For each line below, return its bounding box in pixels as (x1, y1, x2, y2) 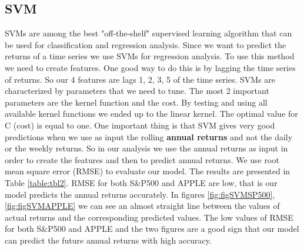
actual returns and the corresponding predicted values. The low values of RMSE (5, 211, 293, 223)
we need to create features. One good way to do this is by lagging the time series (5, 61, 296, 73)
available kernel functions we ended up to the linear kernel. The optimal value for (5, 107, 298, 120)
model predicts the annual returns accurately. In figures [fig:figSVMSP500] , (5, 188, 275, 200)
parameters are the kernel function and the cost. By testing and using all (5, 96, 268, 108)
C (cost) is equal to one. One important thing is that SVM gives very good (5, 119, 275, 131)
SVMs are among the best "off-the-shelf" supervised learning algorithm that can (5, 27, 292, 39)
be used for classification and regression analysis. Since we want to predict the (5, 38, 286, 50)
